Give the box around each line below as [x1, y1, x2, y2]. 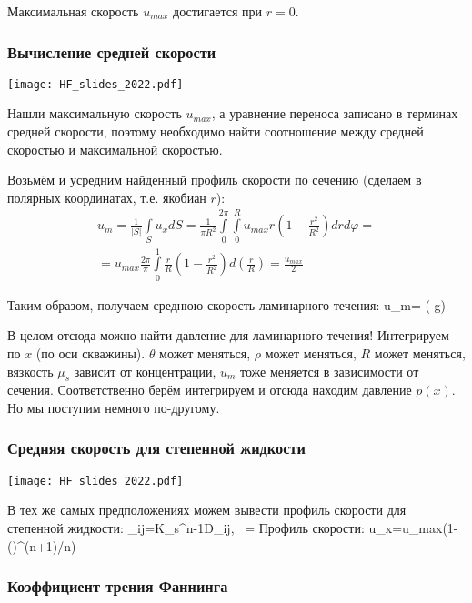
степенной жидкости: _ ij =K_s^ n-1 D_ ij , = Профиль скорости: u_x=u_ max [7, 518, 443, 537]
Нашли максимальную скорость [7, 104, 182, 123]
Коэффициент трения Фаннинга [7, 575, 228, 598]
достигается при [173, 2, 263, 20]
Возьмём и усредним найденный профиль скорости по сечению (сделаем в [7, 170, 422, 189]
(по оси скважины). [35, 343, 146, 362]
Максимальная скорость [7, 2, 139, 20]
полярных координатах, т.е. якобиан [7, 187, 206, 206]
